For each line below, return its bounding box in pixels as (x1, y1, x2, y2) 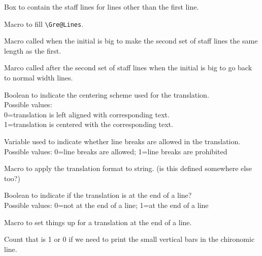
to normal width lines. (4, 72, 73, 83)
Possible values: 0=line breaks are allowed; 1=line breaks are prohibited (4, 146, 227, 156)
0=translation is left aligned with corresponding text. (4, 109, 170, 119)
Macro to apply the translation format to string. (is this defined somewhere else (4, 163, 252, 174)
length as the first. (4, 45, 61, 56)
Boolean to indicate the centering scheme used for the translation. (4, 89, 209, 100)
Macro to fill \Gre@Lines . (4, 18, 84, 29)
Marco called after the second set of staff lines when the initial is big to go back (4, 62, 252, 73)
